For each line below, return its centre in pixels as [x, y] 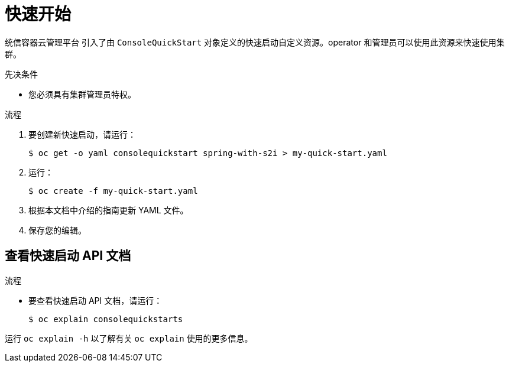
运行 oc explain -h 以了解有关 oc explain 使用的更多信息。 [129, 338]
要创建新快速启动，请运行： [82, 134]
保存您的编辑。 [57, 230]
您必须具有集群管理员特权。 [82, 94]
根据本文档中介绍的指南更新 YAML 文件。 [108, 210]
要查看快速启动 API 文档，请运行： [95, 300]
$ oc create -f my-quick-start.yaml [113, 191]
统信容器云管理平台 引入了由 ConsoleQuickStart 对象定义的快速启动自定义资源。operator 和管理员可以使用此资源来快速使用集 [255, 42]
